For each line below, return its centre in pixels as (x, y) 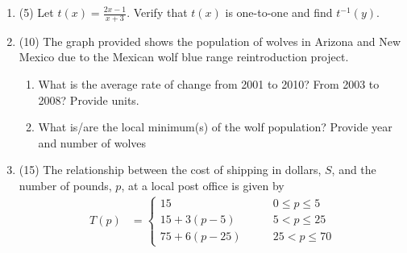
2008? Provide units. (89, 100)
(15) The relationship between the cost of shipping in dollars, (170, 170)
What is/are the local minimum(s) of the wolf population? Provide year (215, 127)
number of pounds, (65, 185)
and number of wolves (92, 142)
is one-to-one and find (279, 12)
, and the (354, 170)
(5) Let (36, 12)
